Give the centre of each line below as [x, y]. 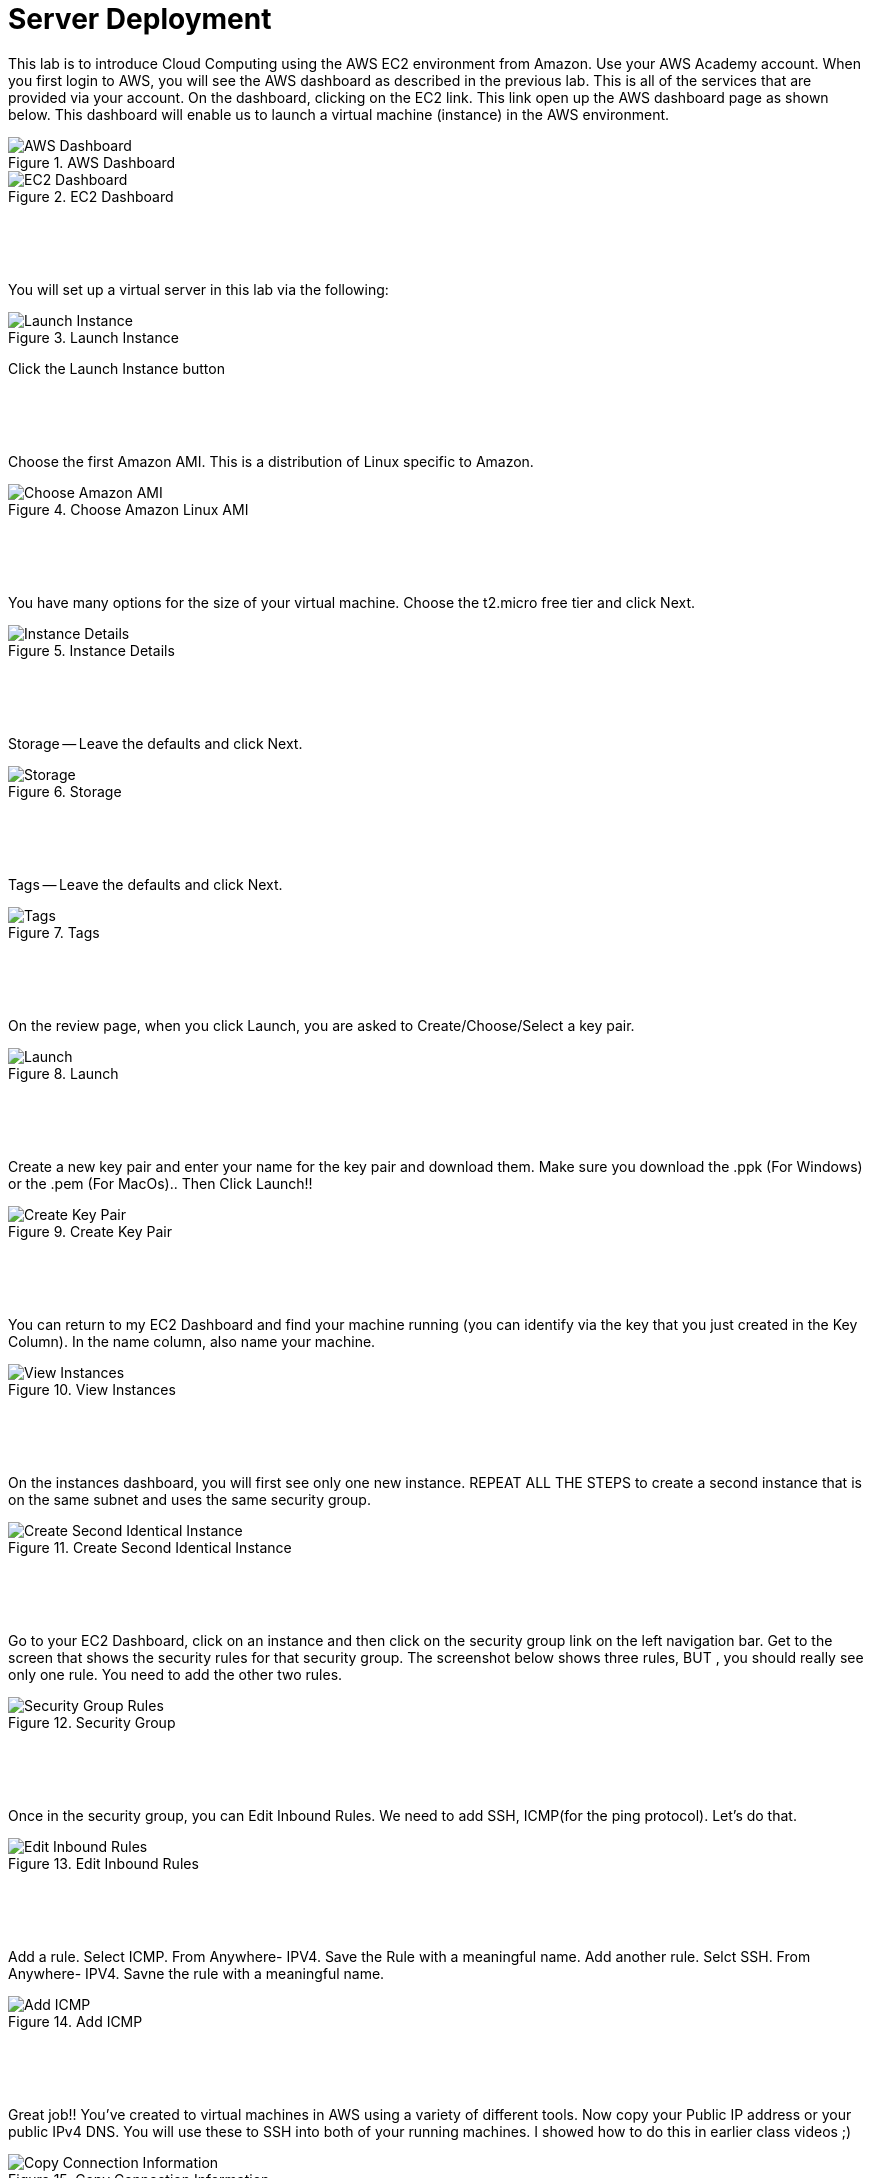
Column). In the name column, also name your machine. [192, 1341]
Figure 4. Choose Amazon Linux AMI [128, 509]
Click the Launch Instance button [116, 368]
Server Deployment [140, 19]
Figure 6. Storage [65, 791]
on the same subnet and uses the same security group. [189, 1499]
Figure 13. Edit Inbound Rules [103, 1863]
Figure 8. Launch [63, 1073]
